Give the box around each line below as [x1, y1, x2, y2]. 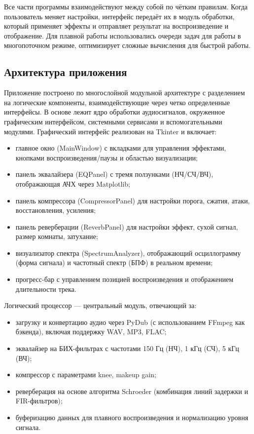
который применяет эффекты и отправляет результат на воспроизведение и [4, 21, 228, 31]
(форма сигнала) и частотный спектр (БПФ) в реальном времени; [15, 257, 213, 268]
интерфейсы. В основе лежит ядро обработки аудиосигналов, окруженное [4, 107, 225, 117]
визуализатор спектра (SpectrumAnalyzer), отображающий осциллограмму [15, 247, 241, 258]
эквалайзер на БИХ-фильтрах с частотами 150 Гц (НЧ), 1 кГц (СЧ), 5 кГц [15, 343, 239, 354]
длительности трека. [15, 283, 76, 294]
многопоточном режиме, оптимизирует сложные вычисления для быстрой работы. [4, 40, 251, 50]
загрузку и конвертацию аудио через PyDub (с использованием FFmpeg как [15, 316, 245, 327]
